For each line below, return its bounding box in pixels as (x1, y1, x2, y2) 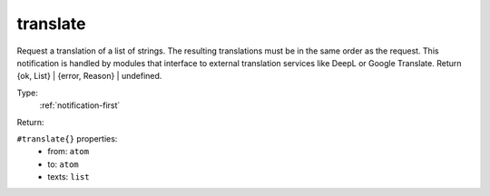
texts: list (47, 171, 90, 182)
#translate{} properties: (16, 132, 118, 144)
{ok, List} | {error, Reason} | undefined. (16, 71, 162, 82)
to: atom (47, 159, 79, 170)
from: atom (47, 146, 90, 157)
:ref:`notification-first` (39, 100, 121, 111)
